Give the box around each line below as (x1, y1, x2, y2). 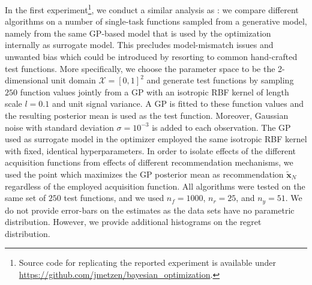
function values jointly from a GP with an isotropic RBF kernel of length (20, 85, 289, 98)
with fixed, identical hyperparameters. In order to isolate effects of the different (5, 144, 296, 157)
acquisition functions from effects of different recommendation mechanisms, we (5, 156, 293, 169)
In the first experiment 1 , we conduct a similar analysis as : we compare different (5, 2, 299, 16)
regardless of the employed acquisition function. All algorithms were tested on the (5, 179, 305, 192)
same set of (5, 191, 46, 204)
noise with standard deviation (5, 121, 114, 133)
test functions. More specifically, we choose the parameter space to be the (5, 62, 275, 74)
